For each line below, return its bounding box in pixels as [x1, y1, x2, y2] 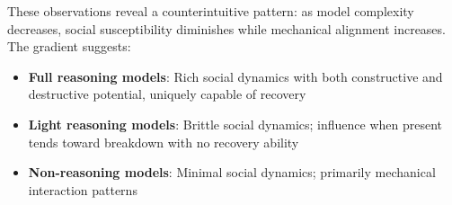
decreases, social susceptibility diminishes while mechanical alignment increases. [7, 19, 446, 38]
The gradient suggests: [7, 37, 131, 56]
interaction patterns [28, 180, 137, 199]
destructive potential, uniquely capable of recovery [28, 85, 306, 103]
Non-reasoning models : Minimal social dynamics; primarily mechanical [28, 163, 436, 182]
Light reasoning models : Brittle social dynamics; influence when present [28, 114, 443, 133]
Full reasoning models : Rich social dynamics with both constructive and [28, 67, 443, 85]
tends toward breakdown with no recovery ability [28, 132, 299, 151]
